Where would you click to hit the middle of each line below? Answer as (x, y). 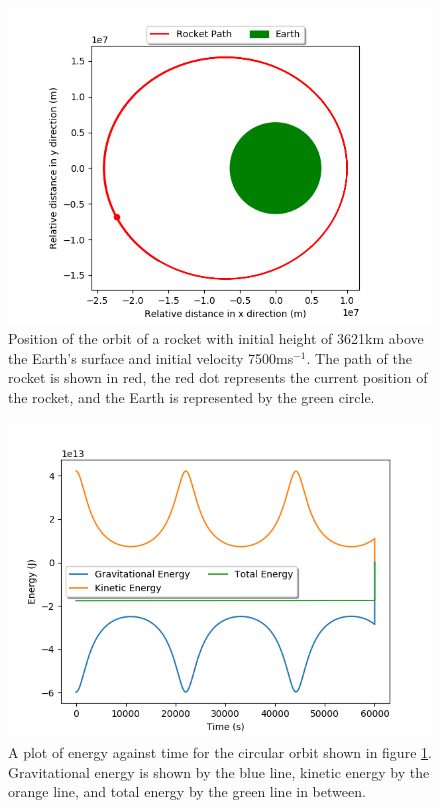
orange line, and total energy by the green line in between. (187, 791)
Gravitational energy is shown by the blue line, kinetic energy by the (219, 771)
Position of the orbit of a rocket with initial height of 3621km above (216, 338)
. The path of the (359, 357)
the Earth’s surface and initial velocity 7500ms (151, 357)
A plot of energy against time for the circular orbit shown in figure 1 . (220, 751)
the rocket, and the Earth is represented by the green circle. (191, 397)
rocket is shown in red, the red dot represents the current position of (218, 377)
